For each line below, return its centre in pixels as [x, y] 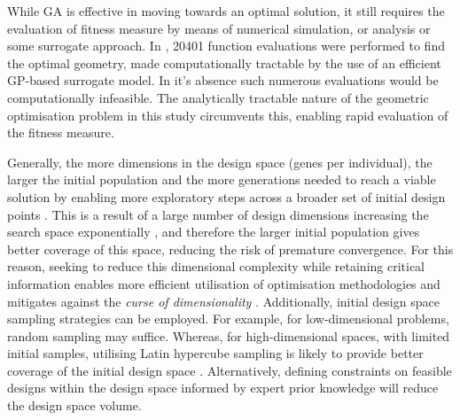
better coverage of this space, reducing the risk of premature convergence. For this [230, 249]
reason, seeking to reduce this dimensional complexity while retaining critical [216, 266]
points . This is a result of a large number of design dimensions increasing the [218, 214]
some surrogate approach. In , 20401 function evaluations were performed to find [226, 46]
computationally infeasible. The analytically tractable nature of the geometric [218, 97]
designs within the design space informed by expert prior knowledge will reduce [223, 388]
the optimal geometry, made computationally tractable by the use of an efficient [224, 62]
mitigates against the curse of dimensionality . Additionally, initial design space [223, 301]
